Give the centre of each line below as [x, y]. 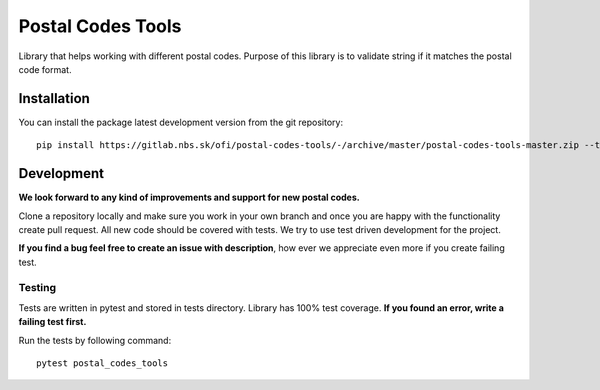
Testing [37, 288]
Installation [54, 98]
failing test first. [52, 322]
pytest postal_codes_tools [102, 363]
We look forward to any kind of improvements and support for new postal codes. [189, 197]
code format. [45, 69]
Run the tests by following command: [95, 340]
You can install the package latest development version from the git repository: [181, 122]
